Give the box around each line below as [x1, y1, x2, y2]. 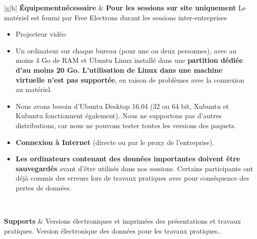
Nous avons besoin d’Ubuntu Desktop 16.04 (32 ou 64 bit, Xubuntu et [15, 100, 229, 111]
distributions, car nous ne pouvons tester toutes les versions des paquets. [15, 120, 236, 130]
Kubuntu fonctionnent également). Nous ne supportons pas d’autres [15, 110, 222, 121]
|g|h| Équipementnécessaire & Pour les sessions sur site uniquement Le [4, 2, 246, 12]
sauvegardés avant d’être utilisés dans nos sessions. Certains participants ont [15, 163, 254, 173]
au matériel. [15, 84, 52, 95]
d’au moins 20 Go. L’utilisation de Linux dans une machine [15, 64, 222, 75]
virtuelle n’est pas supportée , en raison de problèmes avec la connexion [15, 74, 245, 85]
